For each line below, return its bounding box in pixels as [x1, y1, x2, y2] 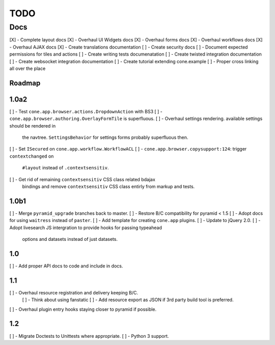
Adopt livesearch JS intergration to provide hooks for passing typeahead [9, 225, 162, 231]
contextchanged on [9, 153, 54, 159]
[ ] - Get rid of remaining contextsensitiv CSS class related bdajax [9, 176, 155, 182]
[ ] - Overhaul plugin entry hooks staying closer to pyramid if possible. [9, 306, 157, 312]
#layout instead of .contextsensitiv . [22, 165, 109, 171]
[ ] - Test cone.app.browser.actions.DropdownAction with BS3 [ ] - [9, 108, 163, 114]
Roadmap [9, 79, 41, 87]
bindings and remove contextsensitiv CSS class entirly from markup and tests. [22, 184, 195, 189]
